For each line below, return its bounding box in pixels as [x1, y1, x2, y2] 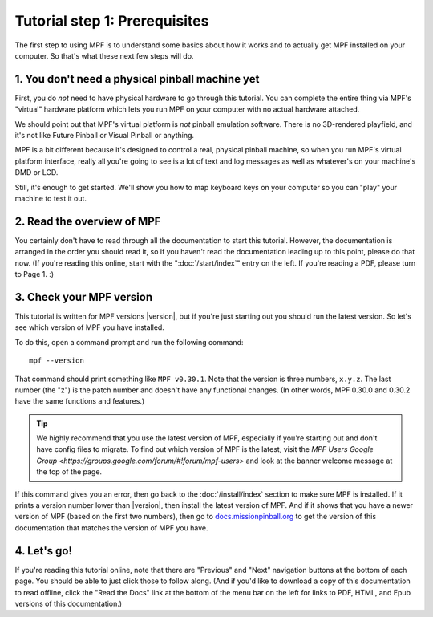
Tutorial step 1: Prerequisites [14, 12, 209, 30]
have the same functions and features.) [14, 396, 145, 406]
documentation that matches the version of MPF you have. [14, 522, 208, 533]
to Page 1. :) [14, 270, 55, 279]
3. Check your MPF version [14, 290, 152, 304]
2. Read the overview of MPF [14, 214, 161, 228]
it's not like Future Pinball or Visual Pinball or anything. [14, 131, 195, 140]
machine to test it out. [14, 193, 87, 203]
